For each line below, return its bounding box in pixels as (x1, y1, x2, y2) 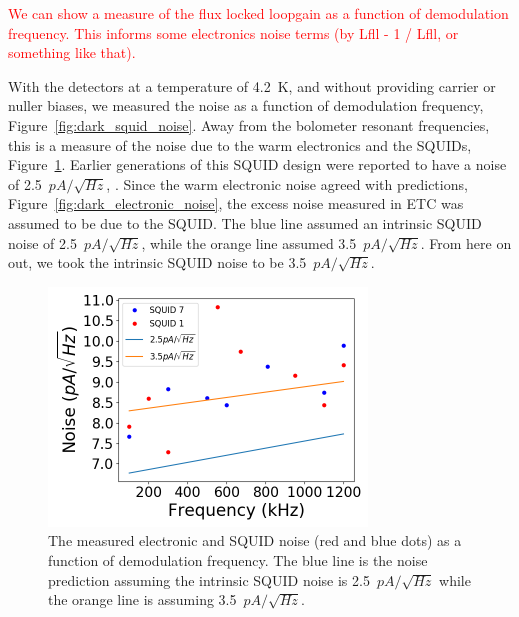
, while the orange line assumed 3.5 (141, 232, 357, 253)
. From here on (420, 232, 512, 253)
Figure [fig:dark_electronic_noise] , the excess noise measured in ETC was (8, 193, 464, 214)
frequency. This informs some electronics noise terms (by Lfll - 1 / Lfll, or (8, 22, 459, 43)
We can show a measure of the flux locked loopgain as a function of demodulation (8, 3, 509, 23)
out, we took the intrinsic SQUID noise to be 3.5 (8, 252, 307, 273)
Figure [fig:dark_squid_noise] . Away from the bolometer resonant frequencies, (8, 114, 490, 135)
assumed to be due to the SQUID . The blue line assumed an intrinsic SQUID (8, 212, 482, 233)
